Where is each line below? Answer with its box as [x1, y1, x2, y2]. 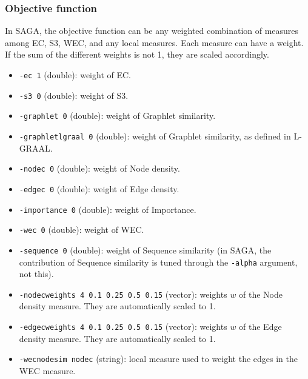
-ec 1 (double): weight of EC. [19, 69, 131, 81]
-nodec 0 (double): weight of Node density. [19, 162, 180, 175]
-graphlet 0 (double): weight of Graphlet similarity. [19, 109, 216, 122]
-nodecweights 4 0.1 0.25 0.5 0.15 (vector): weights [19, 287, 227, 300]
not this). [19, 267, 54, 280]
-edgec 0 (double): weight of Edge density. [19, 182, 179, 195]
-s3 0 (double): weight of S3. [19, 89, 129, 101]
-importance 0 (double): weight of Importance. [19, 203, 196, 215]
